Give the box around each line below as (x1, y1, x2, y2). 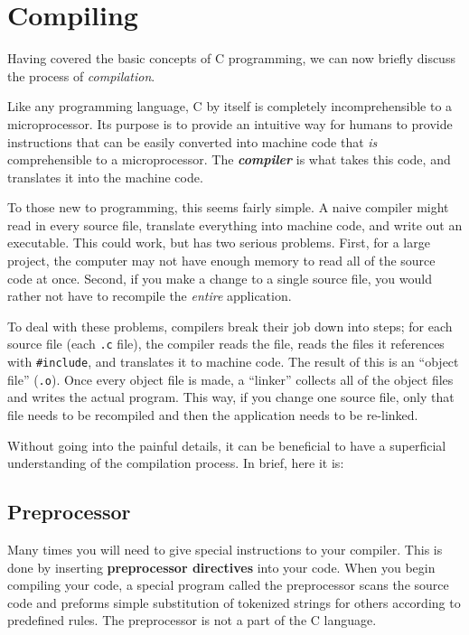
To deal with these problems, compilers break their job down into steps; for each (7, 316, 453, 335)
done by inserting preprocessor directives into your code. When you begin (7, 557, 436, 576)
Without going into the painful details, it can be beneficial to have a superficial (7, 435, 446, 454)
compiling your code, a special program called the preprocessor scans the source (7, 575, 449, 594)
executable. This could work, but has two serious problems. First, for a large (7, 233, 430, 252)
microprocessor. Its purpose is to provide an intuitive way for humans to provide (7, 114, 453, 133)
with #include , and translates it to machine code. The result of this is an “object (7, 352, 459, 371)
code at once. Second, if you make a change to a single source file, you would (7, 268, 432, 287)
